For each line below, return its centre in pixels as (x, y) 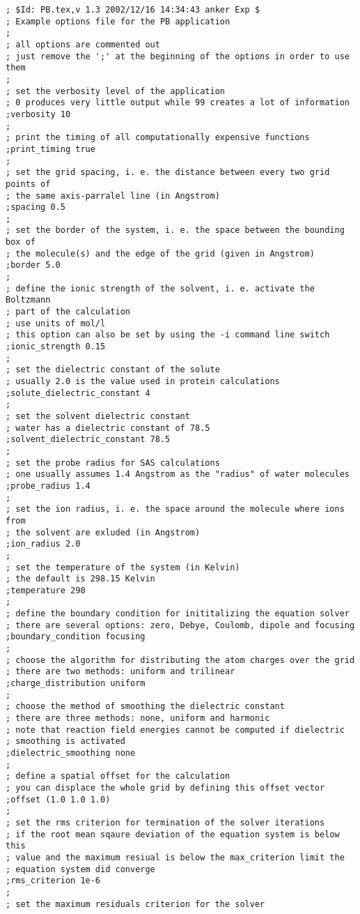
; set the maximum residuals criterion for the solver (135, 904)
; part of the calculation (68, 312)
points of (28, 184)
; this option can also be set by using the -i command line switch (168, 335)
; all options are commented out (83, 44)
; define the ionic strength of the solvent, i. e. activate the (160, 288)
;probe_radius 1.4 (48, 486)
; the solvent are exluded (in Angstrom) (103, 532)
